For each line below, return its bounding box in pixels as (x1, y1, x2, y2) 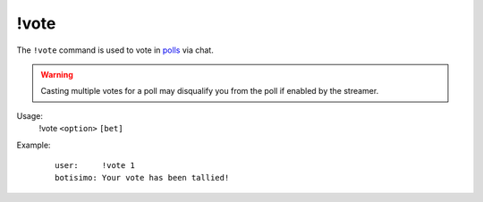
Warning (40, 69, 73, 80)
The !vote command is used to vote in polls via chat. (16, 45, 214, 55)
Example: (16, 139, 51, 150)
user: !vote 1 (55, 160, 136, 170)
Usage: (16, 110, 44, 121)
